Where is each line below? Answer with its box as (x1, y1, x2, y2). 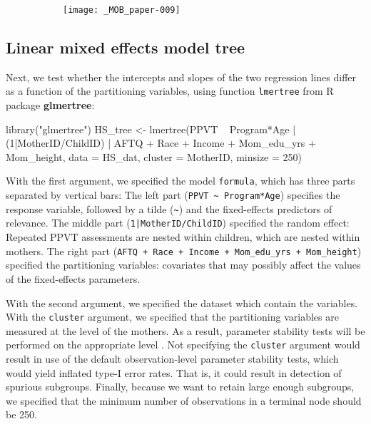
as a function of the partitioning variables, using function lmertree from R (6, 83, 334, 98)
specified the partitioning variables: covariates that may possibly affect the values (6, 257, 361, 272)
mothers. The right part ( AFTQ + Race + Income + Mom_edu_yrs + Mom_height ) (6, 243, 362, 258)
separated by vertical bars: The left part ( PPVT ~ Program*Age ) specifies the (6, 187, 340, 202)
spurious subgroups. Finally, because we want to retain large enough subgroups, (6, 379, 355, 394)
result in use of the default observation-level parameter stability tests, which (6, 351, 339, 366)
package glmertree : (6, 98, 95, 113)
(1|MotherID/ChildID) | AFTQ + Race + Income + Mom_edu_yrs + (6, 135, 316, 150)
